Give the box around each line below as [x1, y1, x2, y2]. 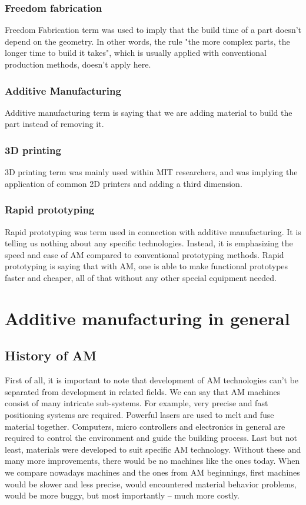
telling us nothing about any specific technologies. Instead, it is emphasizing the [5, 237, 293, 249]
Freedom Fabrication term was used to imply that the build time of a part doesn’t [5, 24, 302, 36]
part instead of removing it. [5, 118, 104, 130]
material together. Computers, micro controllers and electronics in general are [5, 420, 285, 432]
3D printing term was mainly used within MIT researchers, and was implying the [5, 166, 298, 178]
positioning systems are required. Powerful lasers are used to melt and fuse [5, 408, 274, 420]
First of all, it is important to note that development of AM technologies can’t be [5, 374, 299, 386]
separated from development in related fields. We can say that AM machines [5, 385, 281, 397]
